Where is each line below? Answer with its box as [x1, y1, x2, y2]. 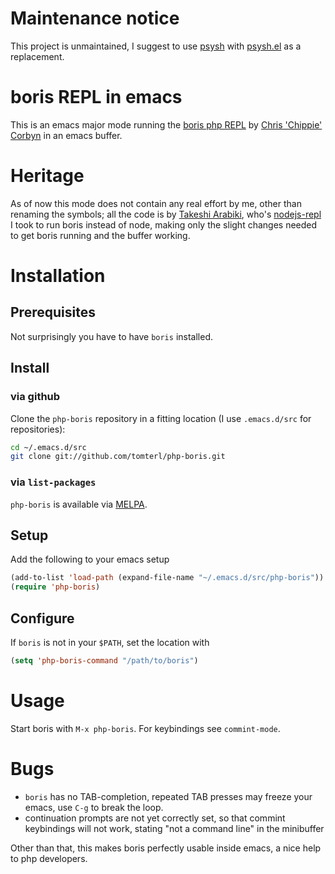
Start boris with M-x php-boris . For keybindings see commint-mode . [10, 722, 281, 734]
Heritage [10, 165, 85, 187]
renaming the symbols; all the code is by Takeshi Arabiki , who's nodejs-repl [10, 208, 322, 220]
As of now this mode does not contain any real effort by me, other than [10, 197, 302, 209]
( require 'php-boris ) [10, 582, 101, 592]
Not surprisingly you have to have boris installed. [10, 330, 213, 342]
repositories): [10, 423, 66, 435]
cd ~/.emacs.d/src [10, 442, 87, 452]
